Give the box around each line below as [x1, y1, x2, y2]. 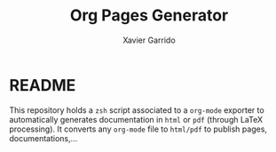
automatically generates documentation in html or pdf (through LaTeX [9, 114, 264, 124]
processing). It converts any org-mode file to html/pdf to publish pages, [9, 124, 268, 134]
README [9, 75, 76, 95]
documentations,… [9, 132, 78, 143]
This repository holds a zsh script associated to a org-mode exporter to [9, 104, 264, 116]
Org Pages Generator [69, 5, 229, 26]
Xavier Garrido [122, 35, 176, 45]
